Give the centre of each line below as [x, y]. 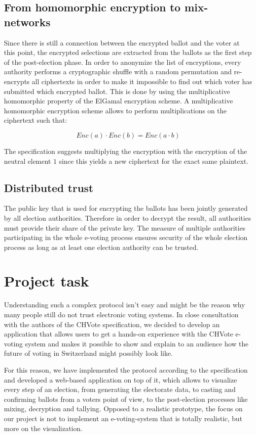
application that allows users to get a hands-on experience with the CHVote [119, 334]
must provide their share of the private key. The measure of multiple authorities [125, 227]
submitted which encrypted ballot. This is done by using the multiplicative [117, 91]
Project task [47, 281]
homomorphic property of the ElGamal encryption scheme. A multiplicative [119, 101]
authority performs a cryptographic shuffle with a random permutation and [118, 72]
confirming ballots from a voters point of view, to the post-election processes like [126, 399]
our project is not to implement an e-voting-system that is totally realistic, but [123, 418]
